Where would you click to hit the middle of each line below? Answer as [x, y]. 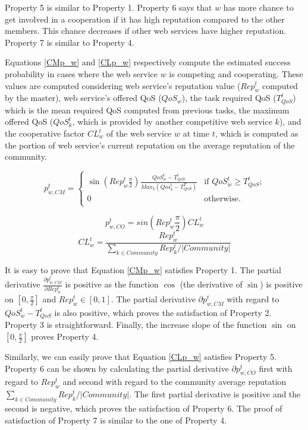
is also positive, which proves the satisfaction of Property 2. [163, 312]
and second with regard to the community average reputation [175, 382]
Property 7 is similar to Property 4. [70, 42]
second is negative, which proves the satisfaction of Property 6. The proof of [144, 408]
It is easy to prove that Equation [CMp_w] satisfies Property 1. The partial [143, 269]
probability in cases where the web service [81, 73]
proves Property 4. [65, 336]
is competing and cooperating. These [236, 73]
